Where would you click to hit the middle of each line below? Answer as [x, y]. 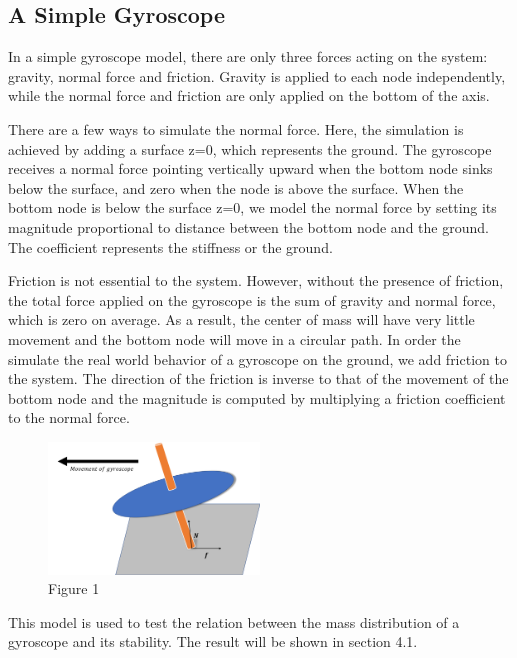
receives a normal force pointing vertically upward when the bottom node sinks [250, 168]
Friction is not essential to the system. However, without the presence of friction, [256, 280]
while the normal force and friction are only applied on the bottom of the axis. [249, 95]
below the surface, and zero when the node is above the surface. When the [236, 187]
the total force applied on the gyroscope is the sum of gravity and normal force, [252, 299]
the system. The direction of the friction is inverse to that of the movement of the [258, 378]
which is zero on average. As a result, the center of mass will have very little [241, 319]
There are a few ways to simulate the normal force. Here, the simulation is [236, 128]
